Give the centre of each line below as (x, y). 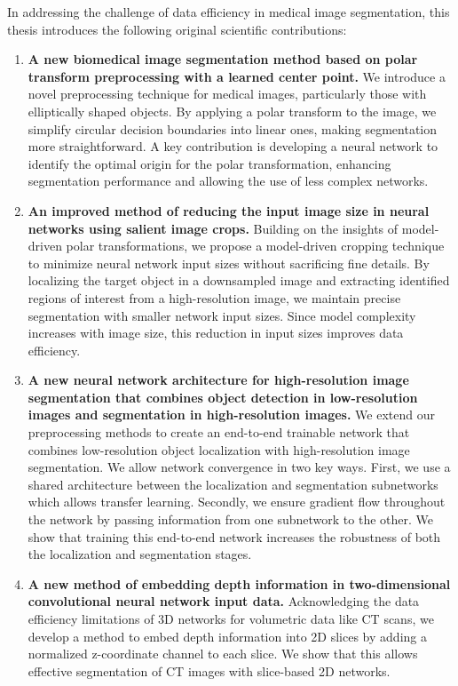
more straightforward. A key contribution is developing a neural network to (233, 146)
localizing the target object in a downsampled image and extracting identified (239, 280)
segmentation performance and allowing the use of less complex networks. (228, 181)
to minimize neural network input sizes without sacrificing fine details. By (229, 263)
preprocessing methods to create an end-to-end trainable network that (219, 432)
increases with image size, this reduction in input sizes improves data (216, 333)
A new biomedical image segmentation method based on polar (223, 59)
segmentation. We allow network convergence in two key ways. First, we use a (239, 467)
